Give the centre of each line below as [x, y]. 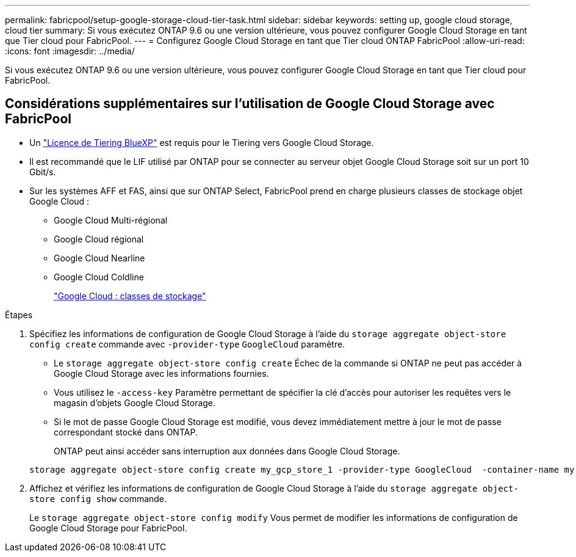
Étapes [19, 315]
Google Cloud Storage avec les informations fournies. [161, 373]
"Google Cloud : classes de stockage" [130, 296]
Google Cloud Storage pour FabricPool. [108, 528]
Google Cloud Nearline [99, 258]
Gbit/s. [43, 172]
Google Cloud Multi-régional [111, 220]
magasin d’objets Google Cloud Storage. [135, 402]
